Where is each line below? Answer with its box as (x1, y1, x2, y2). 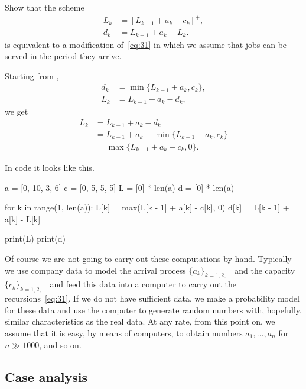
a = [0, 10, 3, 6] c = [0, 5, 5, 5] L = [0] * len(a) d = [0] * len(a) (5, 181, 235, 193)
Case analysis (5, 367, 87, 385)
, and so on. (39, 338, 82, 351)
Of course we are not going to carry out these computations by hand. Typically (5, 252, 292, 265)
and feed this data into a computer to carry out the (50, 278, 237, 290)
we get (5, 105, 28, 117)
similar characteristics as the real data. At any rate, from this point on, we (5, 315, 275, 328)
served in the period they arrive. (5, 50, 122, 62)
